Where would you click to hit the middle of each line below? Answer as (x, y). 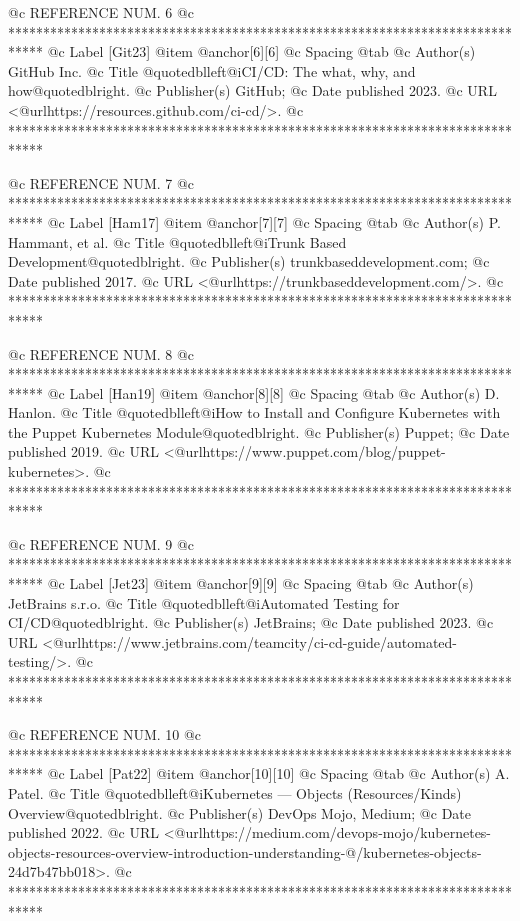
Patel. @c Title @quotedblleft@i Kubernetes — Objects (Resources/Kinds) (235, 792)
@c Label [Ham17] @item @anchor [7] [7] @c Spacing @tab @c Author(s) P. (274, 221)
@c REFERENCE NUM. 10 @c (105, 734)
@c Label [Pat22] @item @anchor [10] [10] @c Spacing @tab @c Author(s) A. (278, 773)
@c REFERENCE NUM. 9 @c (101, 543)
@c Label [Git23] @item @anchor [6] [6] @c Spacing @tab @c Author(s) (261, 51)
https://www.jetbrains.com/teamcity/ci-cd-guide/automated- (269, 641)
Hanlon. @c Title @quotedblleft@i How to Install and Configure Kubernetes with (254, 412)
